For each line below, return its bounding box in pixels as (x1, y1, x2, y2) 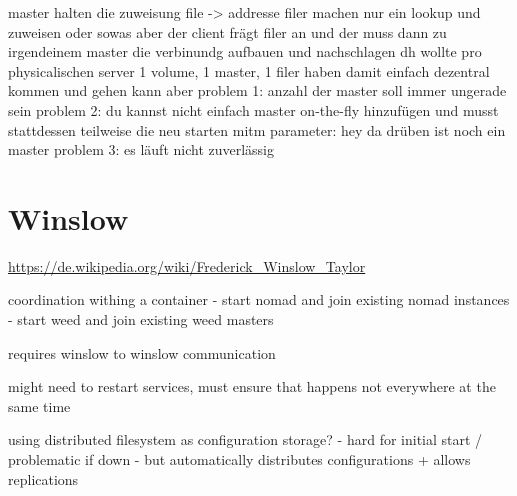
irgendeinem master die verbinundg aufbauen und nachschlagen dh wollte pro (8, 41, 482, 62)
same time (8, 395, 71, 416)
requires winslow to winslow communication (8, 342, 276, 363)
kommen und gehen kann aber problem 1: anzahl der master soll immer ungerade (8, 80, 507, 101)
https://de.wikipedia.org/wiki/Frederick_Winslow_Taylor (8, 255, 366, 276)
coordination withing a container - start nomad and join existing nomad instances (8, 289, 510, 310)
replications (8, 468, 79, 489)
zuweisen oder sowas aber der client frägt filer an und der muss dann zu (8, 21, 447, 42)
